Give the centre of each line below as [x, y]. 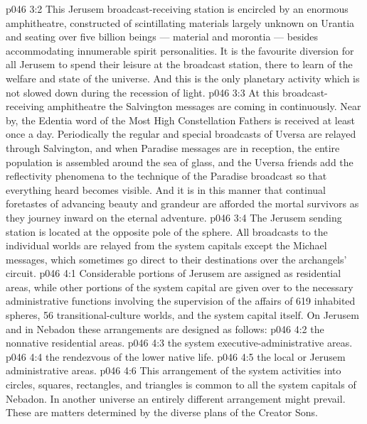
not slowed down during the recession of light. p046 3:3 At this [143, 92]
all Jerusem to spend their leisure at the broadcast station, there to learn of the [179, 64]
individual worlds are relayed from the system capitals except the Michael [166, 245]
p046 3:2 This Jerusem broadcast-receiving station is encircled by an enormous [177, 9]
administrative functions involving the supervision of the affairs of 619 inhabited [181, 301]
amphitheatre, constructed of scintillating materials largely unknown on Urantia [180, 22]
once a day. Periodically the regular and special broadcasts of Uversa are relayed [181, 134]
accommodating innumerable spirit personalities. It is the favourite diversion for [180, 50]
